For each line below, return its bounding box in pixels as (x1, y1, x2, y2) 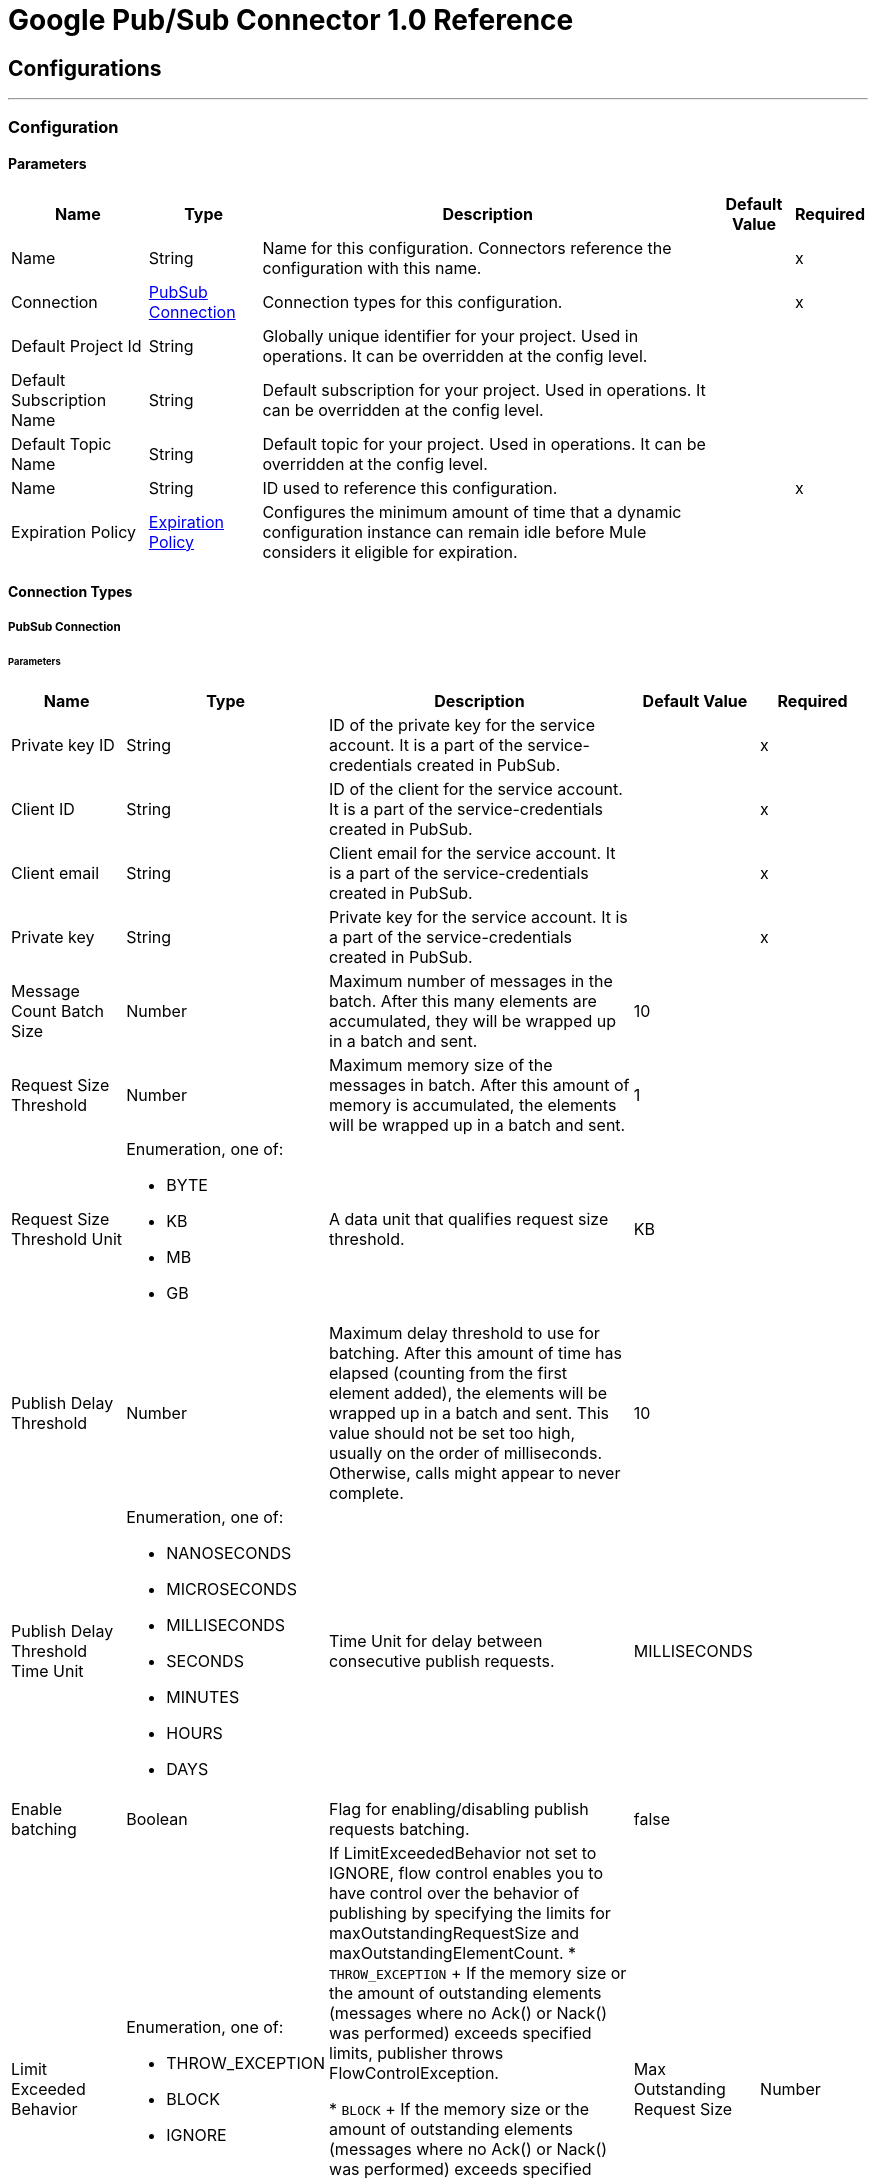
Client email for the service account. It (329, 843, 616, 864)
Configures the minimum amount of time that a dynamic (262, 501, 682, 522)
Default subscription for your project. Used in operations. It (262, 379, 706, 400)
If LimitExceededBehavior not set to (329, 1843, 597, 1864)
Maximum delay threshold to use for (329, 1323, 600, 1344)
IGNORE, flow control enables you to (329, 1863, 604, 1884)
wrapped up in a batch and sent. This (329, 1403, 609, 1424)
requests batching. (329, 1819, 470, 1840)
